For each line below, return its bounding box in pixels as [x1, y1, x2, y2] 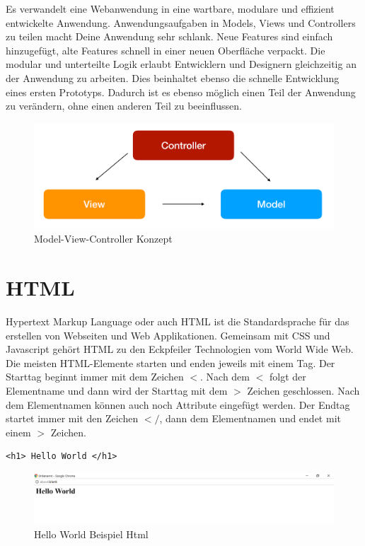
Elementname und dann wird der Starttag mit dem [6, 383, 228, 398]
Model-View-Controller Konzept [34, 231, 173, 246]
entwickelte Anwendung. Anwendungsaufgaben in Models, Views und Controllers [6, 15, 356, 30]
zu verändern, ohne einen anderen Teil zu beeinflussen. [6, 98, 242, 113]
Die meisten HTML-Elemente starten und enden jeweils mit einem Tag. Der [6, 355, 335, 370]
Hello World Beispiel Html [34, 527, 149, 542]
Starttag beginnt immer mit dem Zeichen [6, 369, 184, 384]
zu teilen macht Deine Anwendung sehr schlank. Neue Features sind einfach [6, 29, 333, 44]
